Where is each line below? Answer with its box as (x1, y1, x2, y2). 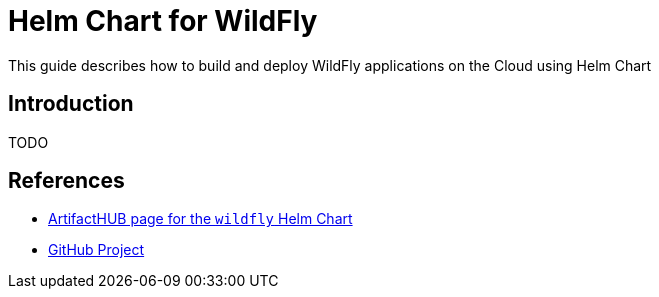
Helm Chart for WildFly (8, 4, 318, 38)
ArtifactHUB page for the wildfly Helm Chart (48, 210, 353, 228)
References (8, 168, 125, 194)
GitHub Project (48, 241, 145, 259)
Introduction (8, 91, 134, 117)
